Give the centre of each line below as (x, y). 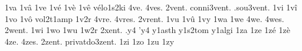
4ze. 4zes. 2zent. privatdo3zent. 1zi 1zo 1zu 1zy (90, 41)
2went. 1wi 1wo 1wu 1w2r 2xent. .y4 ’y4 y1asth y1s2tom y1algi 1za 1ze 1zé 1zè (147, 30)
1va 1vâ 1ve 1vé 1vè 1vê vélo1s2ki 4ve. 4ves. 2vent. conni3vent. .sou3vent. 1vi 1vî (151, 7)
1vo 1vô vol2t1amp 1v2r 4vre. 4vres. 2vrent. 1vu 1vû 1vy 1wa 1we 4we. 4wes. (145, 18)
